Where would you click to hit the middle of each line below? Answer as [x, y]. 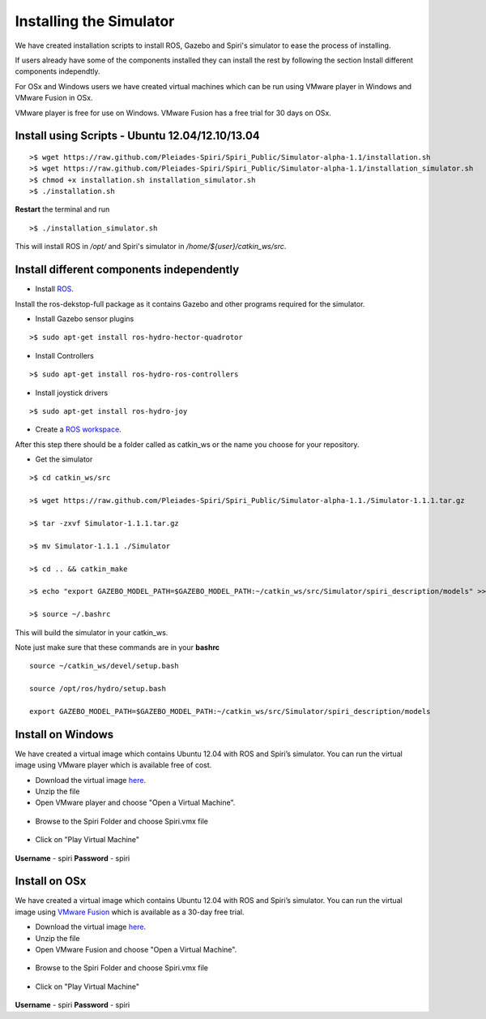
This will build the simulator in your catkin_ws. [92, 632]
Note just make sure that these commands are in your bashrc [117, 647]
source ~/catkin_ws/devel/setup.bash [104, 666]
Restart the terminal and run [62, 209]
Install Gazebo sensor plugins [85, 318]
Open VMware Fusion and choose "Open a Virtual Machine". [136, 949]
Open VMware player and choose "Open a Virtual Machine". [135, 802]
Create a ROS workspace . [78, 429]
